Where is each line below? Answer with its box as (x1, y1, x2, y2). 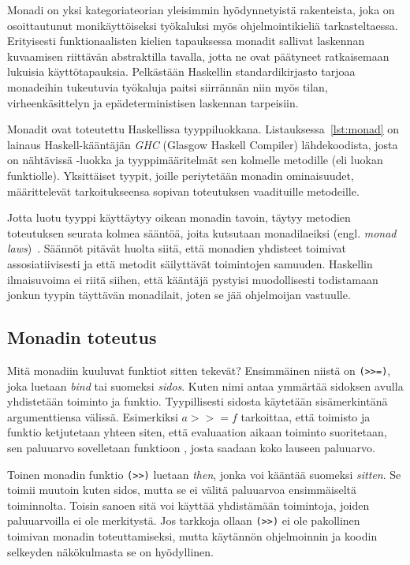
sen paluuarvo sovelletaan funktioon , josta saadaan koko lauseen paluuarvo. (7, 439, 375, 455)
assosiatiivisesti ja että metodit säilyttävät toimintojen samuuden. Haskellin (7, 255, 373, 271)
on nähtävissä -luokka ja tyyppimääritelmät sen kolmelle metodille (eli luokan (7, 152, 383, 168)
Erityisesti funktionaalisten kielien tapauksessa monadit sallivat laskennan (7, 32, 365, 49)
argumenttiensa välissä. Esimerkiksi (7, 408, 178, 425)
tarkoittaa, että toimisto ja (240, 408, 371, 425)
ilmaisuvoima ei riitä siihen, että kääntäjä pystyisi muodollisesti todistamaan (7, 271, 378, 287)
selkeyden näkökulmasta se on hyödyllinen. (7, 543, 214, 559)
